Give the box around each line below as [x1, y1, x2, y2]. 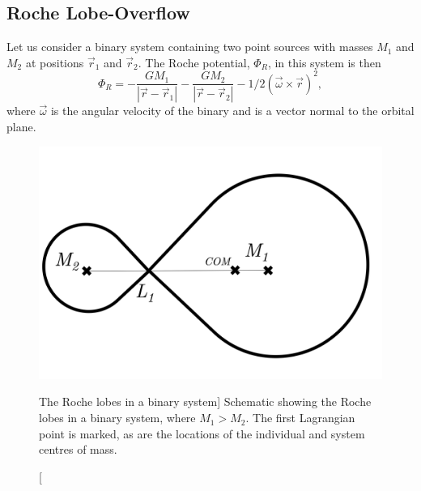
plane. [6, 117, 36, 134]
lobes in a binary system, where [39, 409, 196, 426]
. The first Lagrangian [245, 409, 355, 426]
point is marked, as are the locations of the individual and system [39, 425, 365, 442]
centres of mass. [39, 441, 117, 458]
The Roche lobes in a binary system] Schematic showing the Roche [39, 393, 372, 410]
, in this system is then [267, 53, 381, 70]
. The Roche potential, [138, 53, 250, 70]
